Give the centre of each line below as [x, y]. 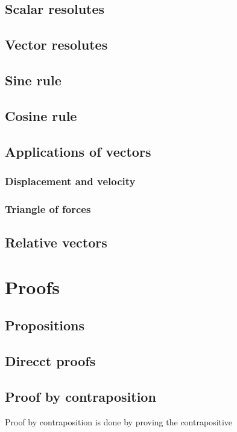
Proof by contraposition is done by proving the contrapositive [119, 421]
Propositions [45, 325]
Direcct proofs [50, 360]
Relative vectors [56, 242]
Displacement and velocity [70, 181]
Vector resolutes [56, 44]
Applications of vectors [78, 151]
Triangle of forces [48, 208]
